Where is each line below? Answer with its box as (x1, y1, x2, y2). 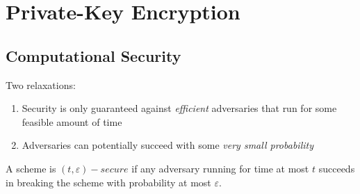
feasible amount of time (22, 114, 122, 129)
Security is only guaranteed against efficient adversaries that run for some (22, 101, 337, 115)
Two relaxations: (6, 77, 76, 92)
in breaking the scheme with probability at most (6, 175, 211, 189)
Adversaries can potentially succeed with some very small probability (22, 138, 313, 152)
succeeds (318, 161, 355, 175)
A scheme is (6, 161, 56, 175)
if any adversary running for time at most (131, 161, 309, 175)
